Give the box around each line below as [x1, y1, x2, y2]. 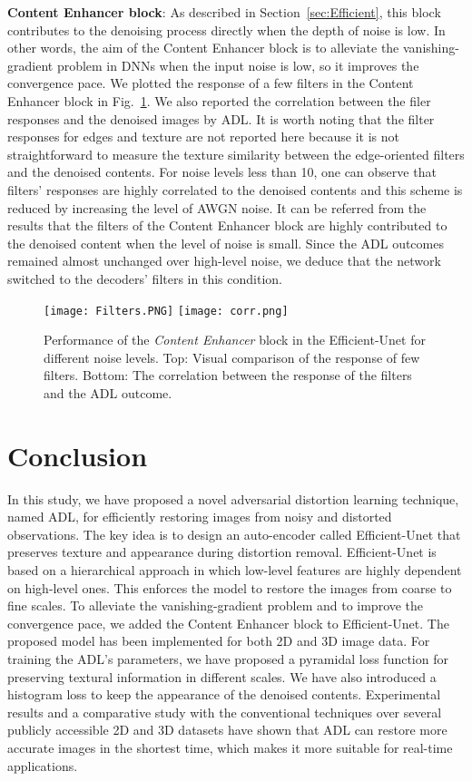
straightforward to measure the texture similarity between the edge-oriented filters [7, 144, 465, 163]
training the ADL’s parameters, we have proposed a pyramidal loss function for [7, 649, 448, 668]
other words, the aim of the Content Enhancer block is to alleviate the [7, 38, 399, 57]
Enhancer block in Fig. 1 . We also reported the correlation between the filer [7, 91, 431, 110]
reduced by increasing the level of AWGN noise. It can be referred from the [7, 198, 427, 217]
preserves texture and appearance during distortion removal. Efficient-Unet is [7, 542, 437, 561]
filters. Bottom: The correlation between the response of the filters [44, 366, 412, 385]
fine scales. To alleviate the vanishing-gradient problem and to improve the [7, 596, 424, 615]
